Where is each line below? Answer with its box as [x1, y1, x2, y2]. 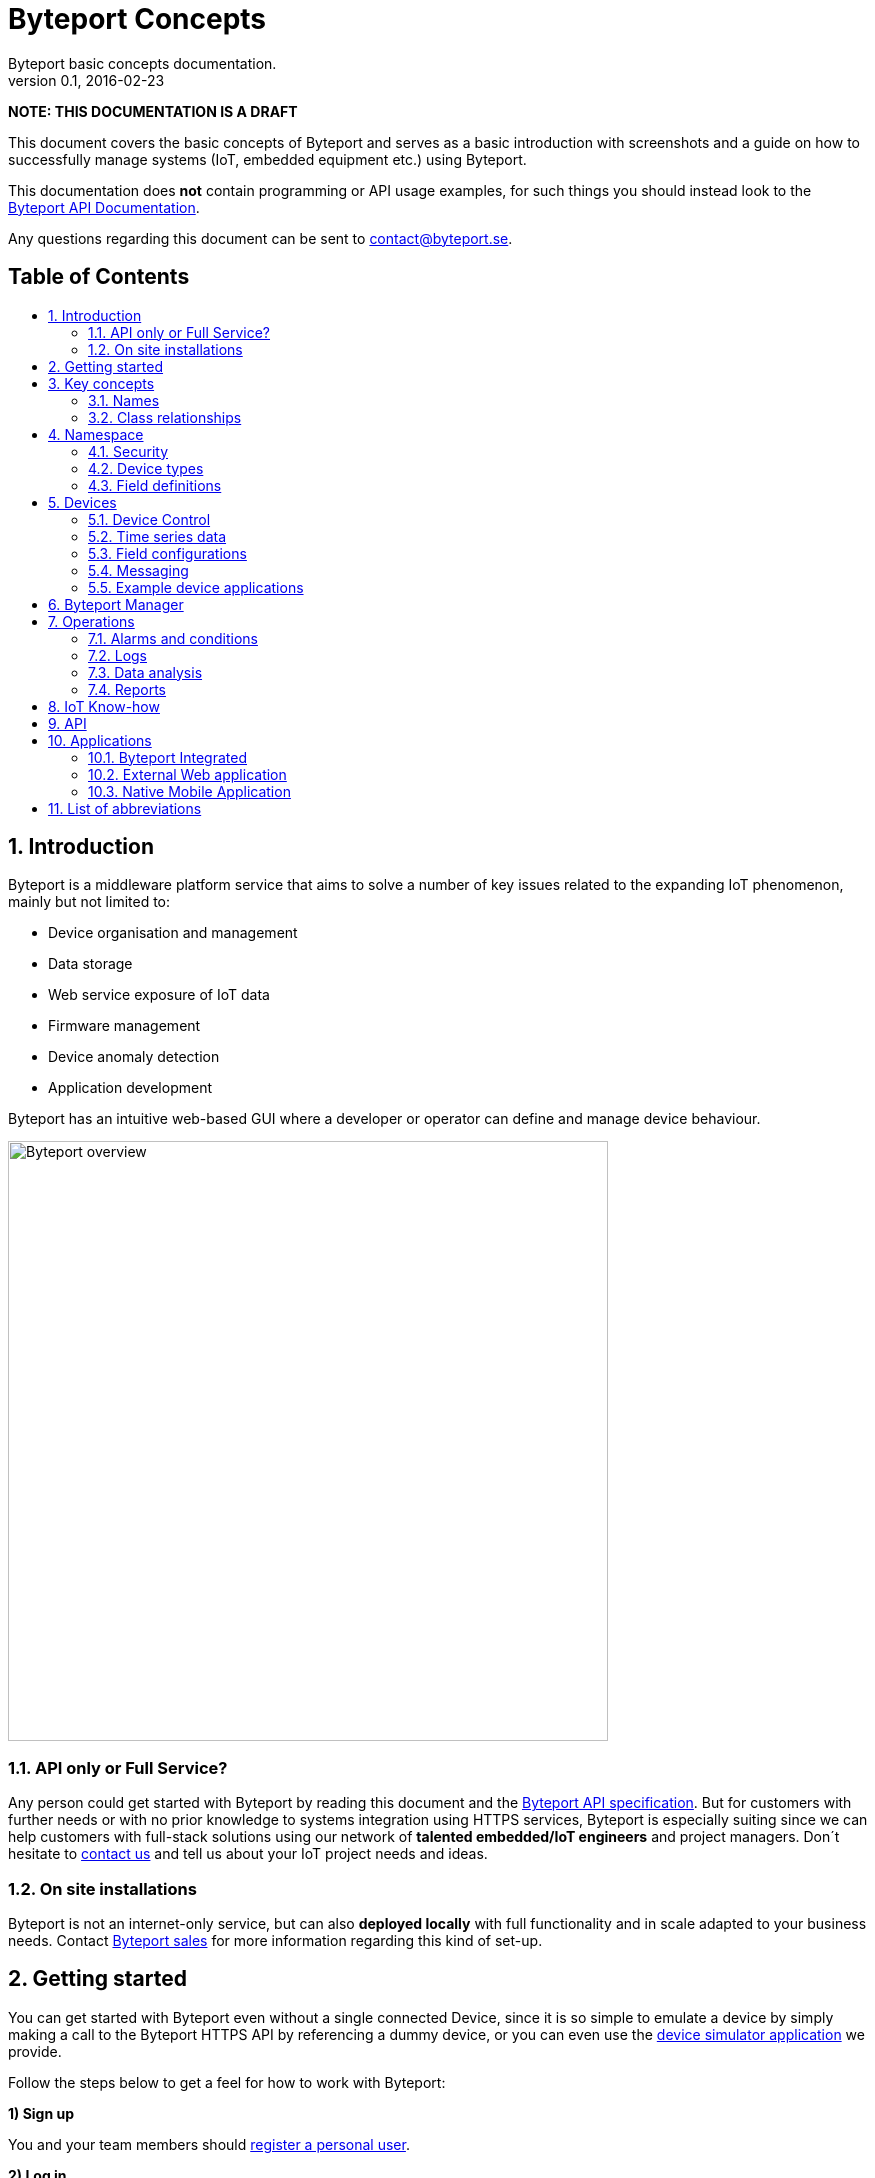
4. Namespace [48, 425, 144, 443]
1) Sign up [8, 2104, 75, 2122]
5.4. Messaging [88, 561, 189, 579]
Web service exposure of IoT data [48, 986, 270, 1004]
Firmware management [48, 1017, 201, 1035]
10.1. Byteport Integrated [88, 748, 248, 766]
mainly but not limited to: [8, 893, 171, 911]
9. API [48, 714, 87, 732]
